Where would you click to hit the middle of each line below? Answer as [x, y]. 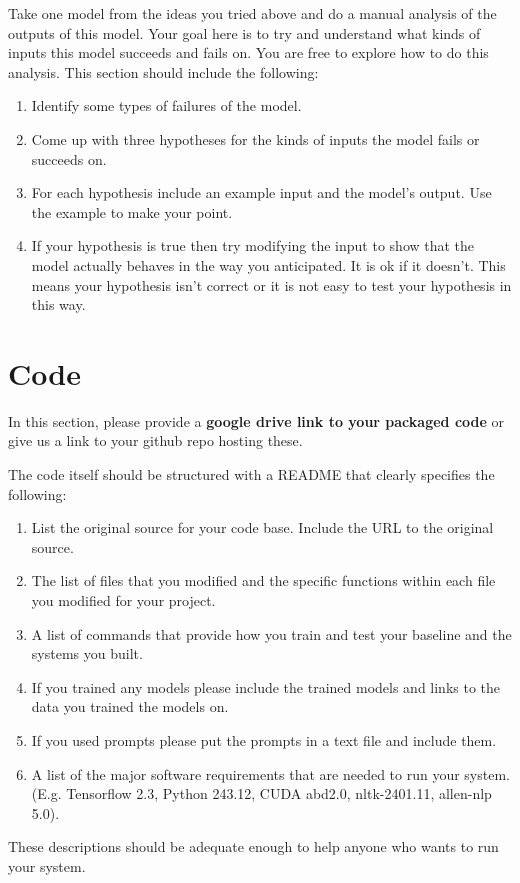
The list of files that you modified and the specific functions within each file [263, 580]
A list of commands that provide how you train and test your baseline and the [271, 633]
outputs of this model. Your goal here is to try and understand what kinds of [244, 32]
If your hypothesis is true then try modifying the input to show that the [253, 245]
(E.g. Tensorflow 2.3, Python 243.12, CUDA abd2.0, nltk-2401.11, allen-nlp [261, 793]
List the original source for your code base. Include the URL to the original [262, 527]
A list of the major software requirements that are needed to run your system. [270, 773]
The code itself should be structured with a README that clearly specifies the [251, 474]
